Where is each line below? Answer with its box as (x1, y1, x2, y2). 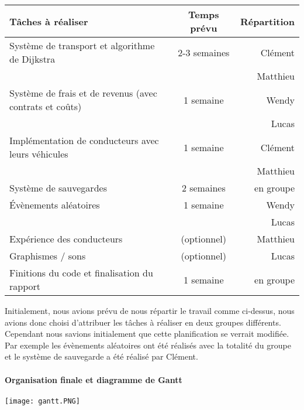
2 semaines (181, 181, 226, 194)
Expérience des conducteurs (9, 232, 123, 245)
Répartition (240, 14, 295, 28)
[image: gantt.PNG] (5, 397, 80, 405)
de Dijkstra (9, 52, 56, 66)
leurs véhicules (9, 147, 68, 160)
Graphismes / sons (9, 249, 86, 262)
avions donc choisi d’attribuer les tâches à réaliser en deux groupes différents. (5, 316, 281, 328)
